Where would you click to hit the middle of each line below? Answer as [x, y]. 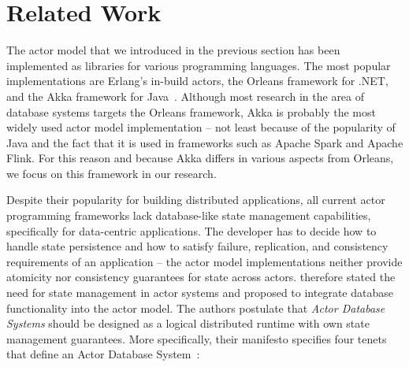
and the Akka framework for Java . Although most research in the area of [186, 96]
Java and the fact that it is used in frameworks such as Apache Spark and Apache [205, 142]
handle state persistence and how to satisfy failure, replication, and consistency [197, 246]
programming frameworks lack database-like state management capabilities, [189, 215]
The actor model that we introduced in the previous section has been [173, 50]
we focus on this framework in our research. [112, 173]
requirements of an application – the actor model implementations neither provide [204, 261]
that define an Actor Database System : [103, 354]
